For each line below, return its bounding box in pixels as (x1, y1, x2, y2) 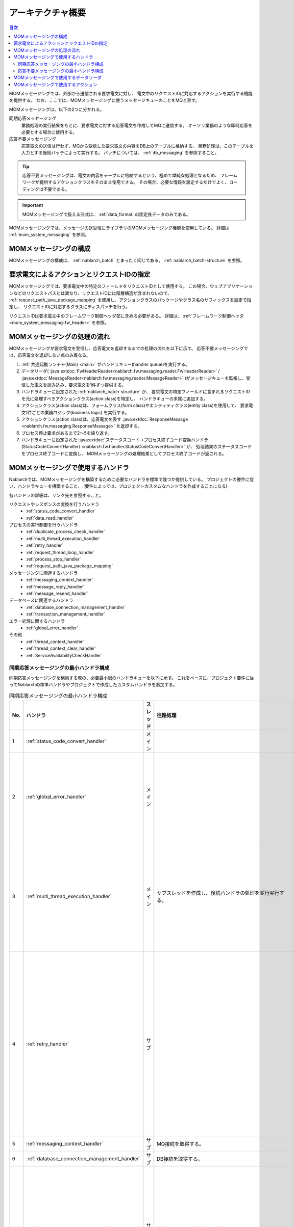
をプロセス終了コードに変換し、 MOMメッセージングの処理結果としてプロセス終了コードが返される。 (21, 451, 227, 456)
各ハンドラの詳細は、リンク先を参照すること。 (9, 492, 104, 498)
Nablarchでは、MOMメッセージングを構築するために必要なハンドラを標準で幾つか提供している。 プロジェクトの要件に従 (9, 476, 254, 482)
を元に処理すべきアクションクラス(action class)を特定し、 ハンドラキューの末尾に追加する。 (21, 396, 208, 401)
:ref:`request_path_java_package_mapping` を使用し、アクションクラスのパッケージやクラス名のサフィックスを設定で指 (9, 297, 252, 303)
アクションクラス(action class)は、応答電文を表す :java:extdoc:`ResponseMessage (21, 416, 188, 422)
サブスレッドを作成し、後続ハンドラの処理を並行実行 (156, 889, 279, 896)
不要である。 (43, 186, 70, 192)
